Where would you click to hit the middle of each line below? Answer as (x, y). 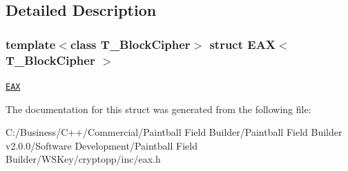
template (31, 44)
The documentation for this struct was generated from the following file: (158, 109)
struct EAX (243, 44)
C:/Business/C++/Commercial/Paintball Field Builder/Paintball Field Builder (174, 132)
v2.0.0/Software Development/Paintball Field (101, 145)
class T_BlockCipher (130, 44)
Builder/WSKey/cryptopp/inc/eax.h (83, 159)
